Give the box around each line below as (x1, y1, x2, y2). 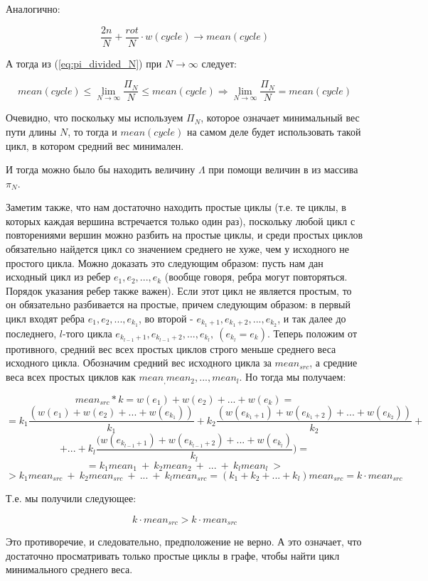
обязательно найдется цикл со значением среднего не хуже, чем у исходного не (6, 241, 349, 256)
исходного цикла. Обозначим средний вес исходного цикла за (6, 355, 272, 370)
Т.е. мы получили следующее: (6, 490, 137, 505)
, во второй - (139, 311, 193, 326)
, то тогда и (68, 124, 117, 139)
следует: (201, 55, 237, 70)
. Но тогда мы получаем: (239, 369, 346, 384)
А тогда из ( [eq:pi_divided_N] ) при (6, 55, 162, 70)
